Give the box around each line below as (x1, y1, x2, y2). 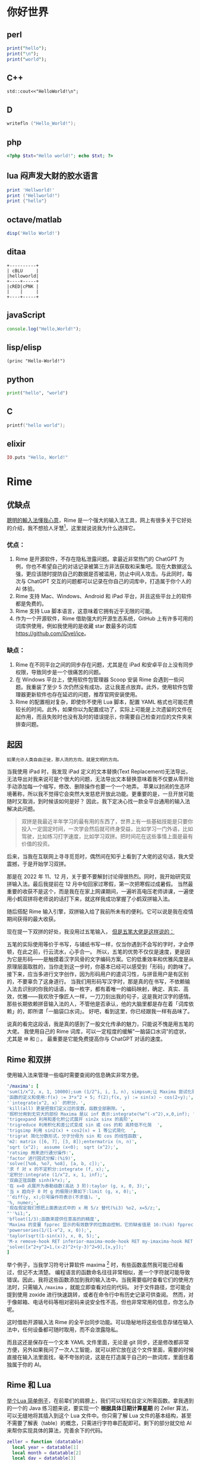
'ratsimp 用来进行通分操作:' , (7, 1150, 75, 1156)
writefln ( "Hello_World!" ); (7, 120, 77, 127)
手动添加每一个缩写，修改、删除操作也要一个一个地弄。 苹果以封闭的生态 (7, 783, 185, 790)
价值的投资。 (21, 840, 53, 848)
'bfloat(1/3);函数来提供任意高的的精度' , (7, 1216, 100, 1222)
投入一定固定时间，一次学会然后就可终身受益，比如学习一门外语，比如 (21, 826, 193, 833)
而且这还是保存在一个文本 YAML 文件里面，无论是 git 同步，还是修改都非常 (7, 1338, 189, 1346)
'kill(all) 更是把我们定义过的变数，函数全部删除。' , (7, 1106, 125, 1112)
